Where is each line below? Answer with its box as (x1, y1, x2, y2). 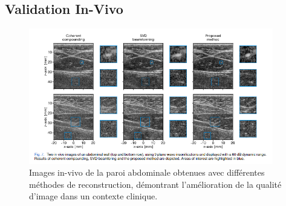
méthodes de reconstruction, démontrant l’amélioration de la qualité (29, 178, 282, 190)
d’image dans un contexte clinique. (29, 190, 158, 202)
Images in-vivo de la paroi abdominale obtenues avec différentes (29, 166, 265, 179)
